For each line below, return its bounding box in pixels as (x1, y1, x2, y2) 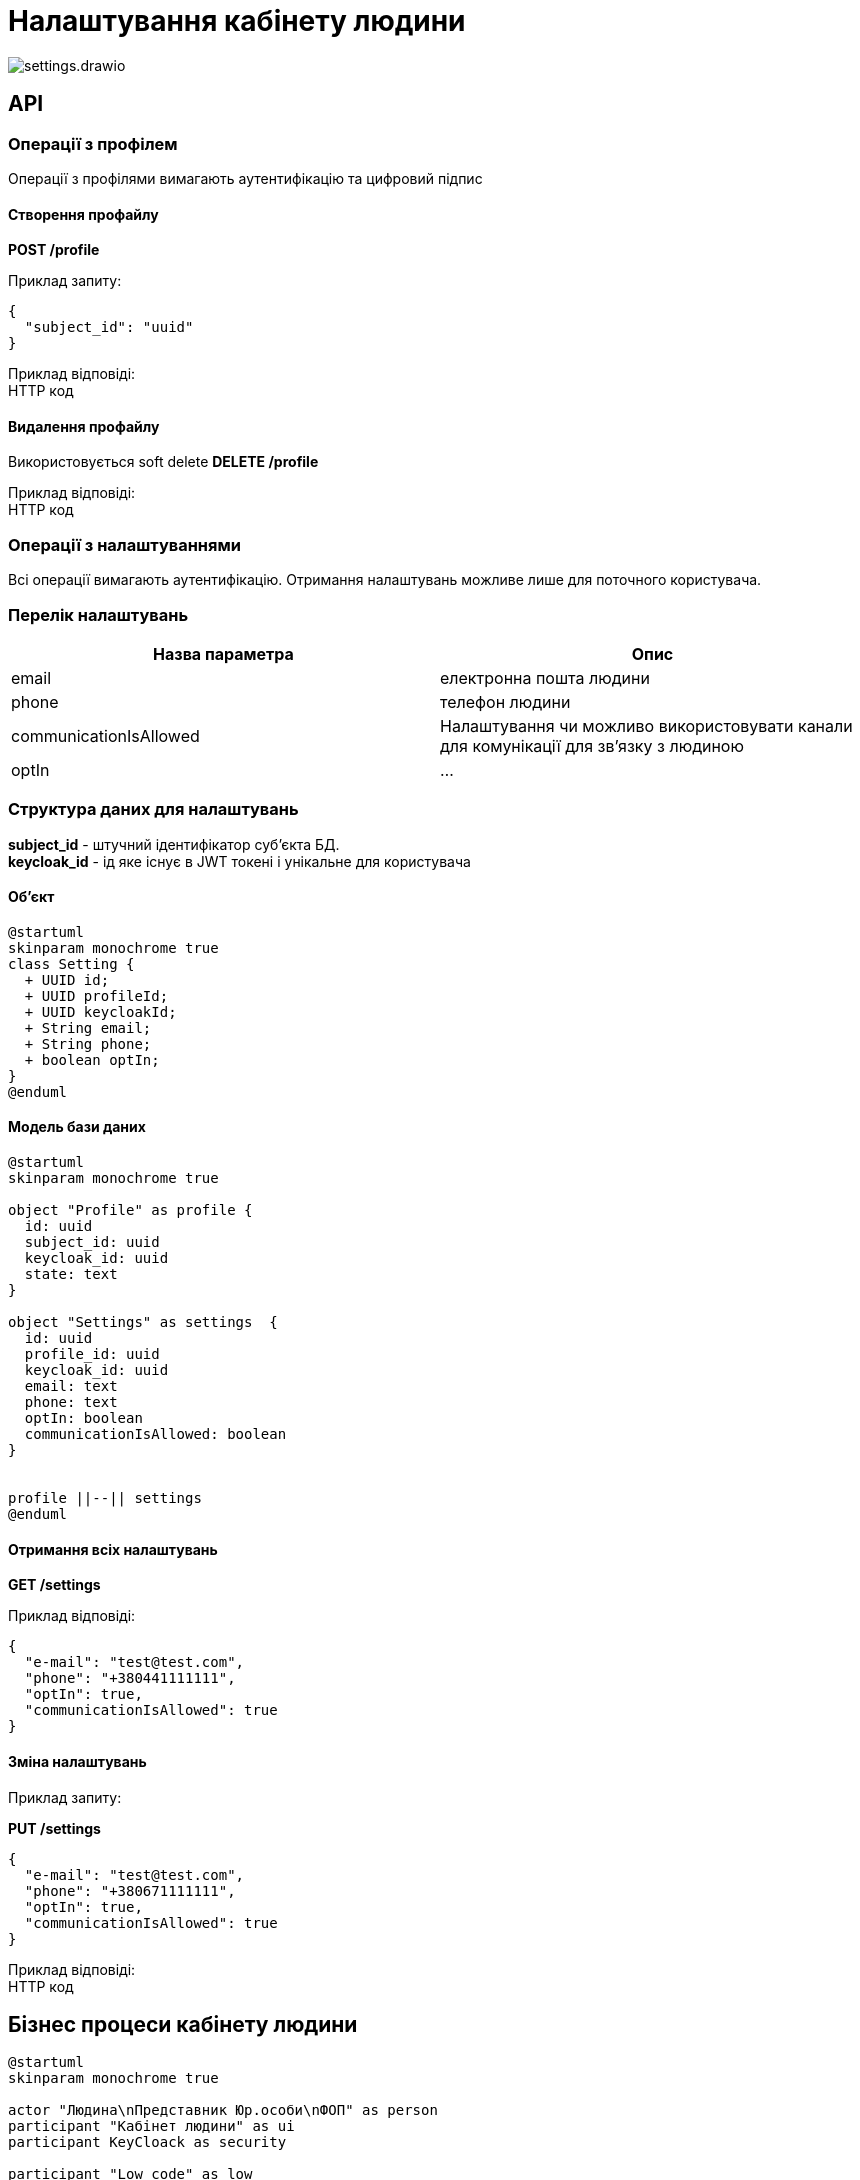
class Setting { (8, 955, 135, 972)
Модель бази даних (8, 1118, 146, 1136)
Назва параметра (153, 643, 294, 664)
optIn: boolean (24, 1410, 143, 1427)
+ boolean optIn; (24, 1051, 160, 1068)
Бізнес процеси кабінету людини (8, 2011, 358, 2037)
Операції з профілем (8, 133, 178, 154)
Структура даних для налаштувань (8, 799, 299, 820)
